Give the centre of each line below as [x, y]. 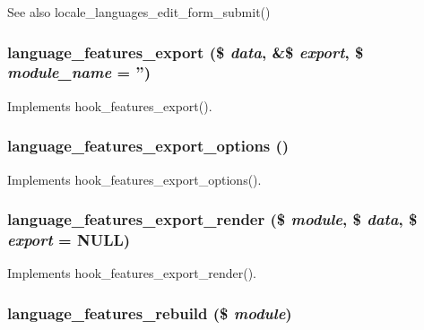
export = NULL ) [69, 239]
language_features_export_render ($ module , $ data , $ [212, 219]
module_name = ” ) [79, 72]
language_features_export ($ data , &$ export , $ [186, 52]
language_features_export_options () [148, 146]
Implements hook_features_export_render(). [132, 273]
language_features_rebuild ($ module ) [150, 313]
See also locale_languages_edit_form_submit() [139, 12]
